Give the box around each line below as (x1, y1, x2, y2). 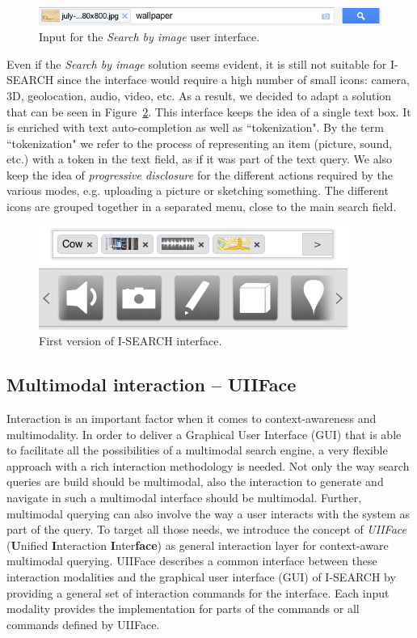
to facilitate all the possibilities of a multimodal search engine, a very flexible (6, 442, 388, 458)
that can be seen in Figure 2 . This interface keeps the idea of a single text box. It (6, 103, 411, 120)
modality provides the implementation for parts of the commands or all (6, 600, 360, 617)
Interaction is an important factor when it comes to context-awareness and (6, 410, 377, 427)
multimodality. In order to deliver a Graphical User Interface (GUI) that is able (6, 425, 402, 442)
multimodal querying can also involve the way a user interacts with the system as (6, 505, 411, 522)
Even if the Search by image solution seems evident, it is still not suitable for (6, 55, 387, 72)
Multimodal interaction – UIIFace (6, 372, 297, 397)
